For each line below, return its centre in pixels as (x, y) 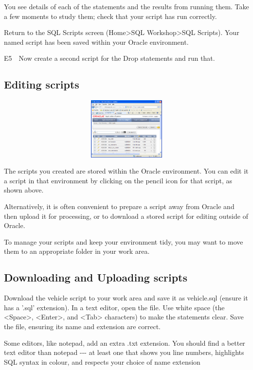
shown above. (24, 190)
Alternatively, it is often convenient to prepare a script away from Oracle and (119, 206)
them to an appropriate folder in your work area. (77, 251)
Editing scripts (42, 84)
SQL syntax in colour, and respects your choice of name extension (102, 361)
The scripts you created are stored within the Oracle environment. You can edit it (126, 171)
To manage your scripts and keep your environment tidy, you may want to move (124, 241)
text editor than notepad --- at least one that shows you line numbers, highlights (124, 352)
